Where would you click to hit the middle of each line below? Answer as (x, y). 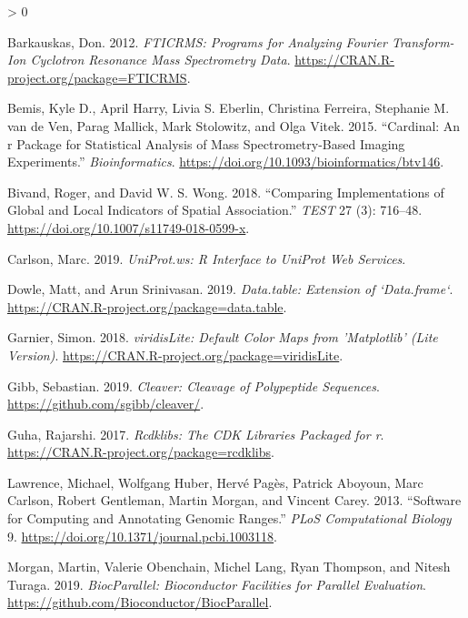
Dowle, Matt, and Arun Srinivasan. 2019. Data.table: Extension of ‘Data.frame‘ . (230, 289)
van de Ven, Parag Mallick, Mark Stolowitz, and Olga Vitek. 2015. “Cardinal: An (234, 125)
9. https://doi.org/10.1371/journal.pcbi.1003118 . (142, 536)
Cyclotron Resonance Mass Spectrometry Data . (160, 60)
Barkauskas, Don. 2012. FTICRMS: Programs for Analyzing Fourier (197, 41)
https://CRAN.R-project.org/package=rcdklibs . (141, 452)
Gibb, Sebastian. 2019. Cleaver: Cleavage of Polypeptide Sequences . (194, 385)
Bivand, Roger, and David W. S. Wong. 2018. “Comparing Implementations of (226, 192)
